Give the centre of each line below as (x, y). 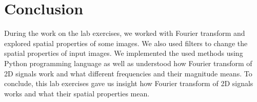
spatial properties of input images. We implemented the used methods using (124, 53)
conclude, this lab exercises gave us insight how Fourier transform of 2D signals (129, 83)
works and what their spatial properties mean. (77, 93)
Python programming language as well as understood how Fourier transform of (128, 63)
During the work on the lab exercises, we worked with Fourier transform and (125, 33)
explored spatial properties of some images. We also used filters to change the (126, 43)
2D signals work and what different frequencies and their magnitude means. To (128, 73)
